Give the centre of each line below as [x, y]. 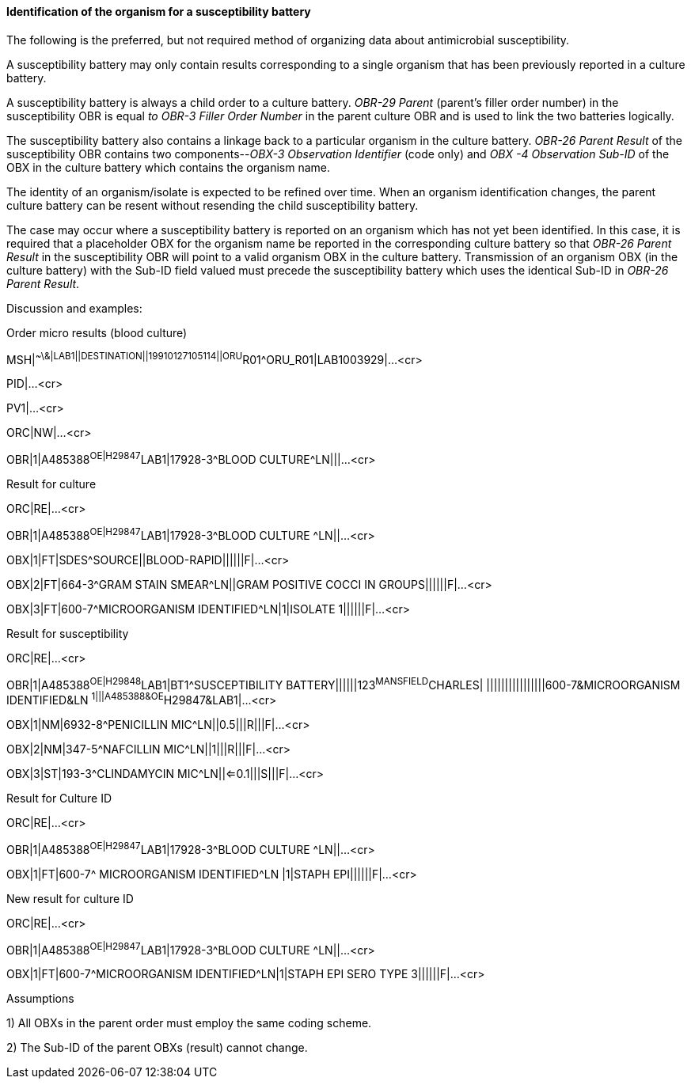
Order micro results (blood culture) [97, 332]
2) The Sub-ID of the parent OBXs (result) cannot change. [157, 1048]
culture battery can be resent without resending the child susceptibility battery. [213, 205]
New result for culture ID [70, 898]
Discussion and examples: [74, 308]
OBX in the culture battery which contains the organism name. [169, 167]
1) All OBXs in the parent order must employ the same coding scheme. [189, 1023]
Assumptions [40, 999]
